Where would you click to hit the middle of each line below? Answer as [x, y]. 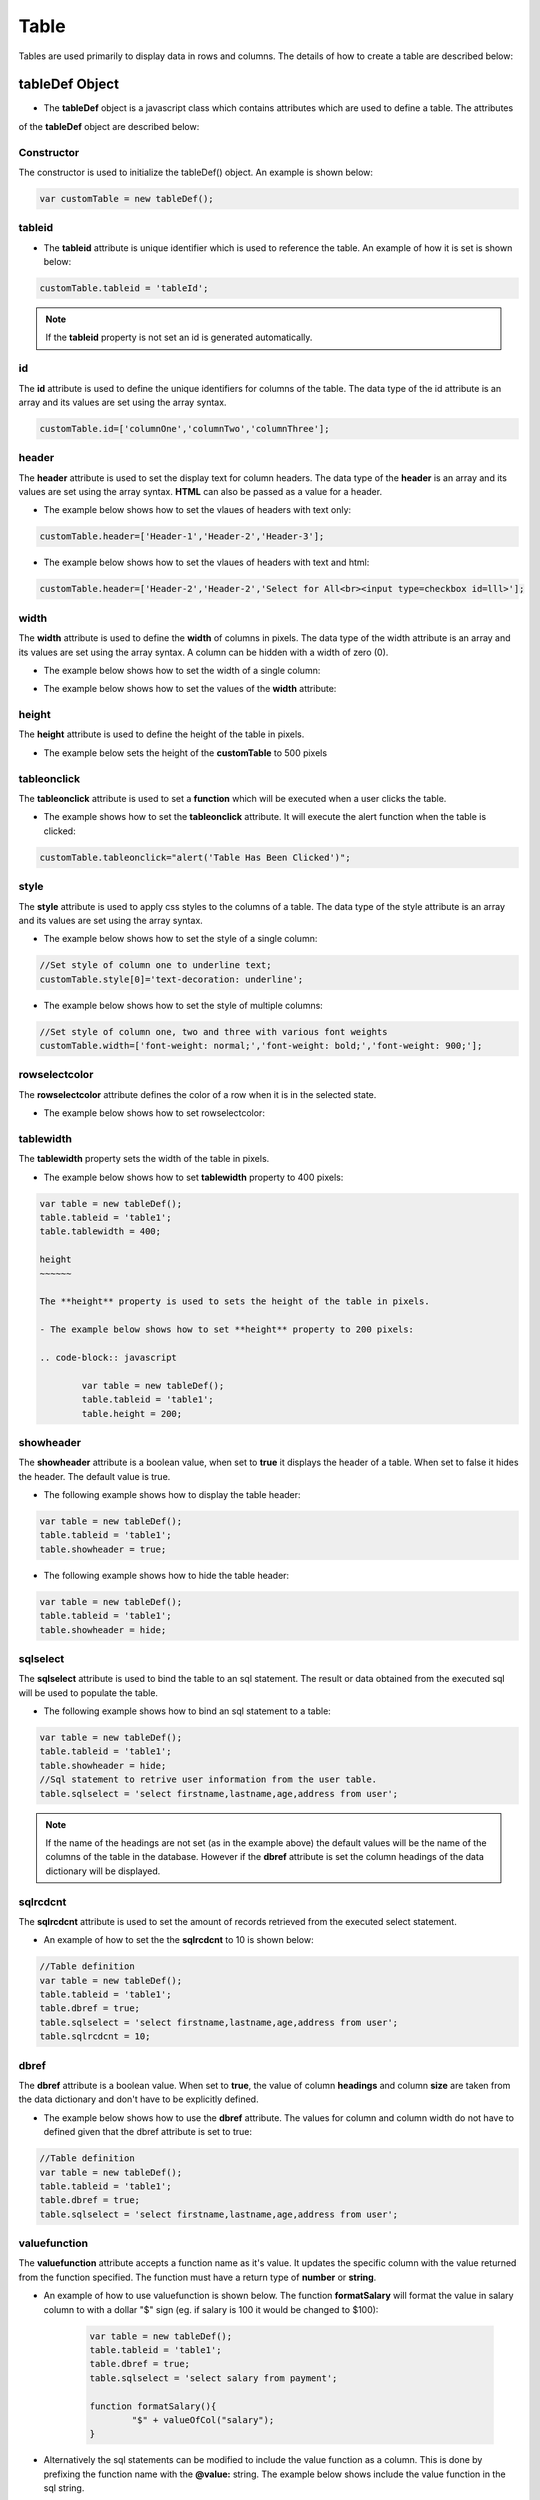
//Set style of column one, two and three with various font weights [213, 1031]
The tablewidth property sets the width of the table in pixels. [144, 1159]
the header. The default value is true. [94, 1476]
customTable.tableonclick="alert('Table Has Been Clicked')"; [195, 857]
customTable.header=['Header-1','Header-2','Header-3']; [182, 536]
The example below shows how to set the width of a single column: [182, 670]
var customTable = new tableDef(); [126, 198]
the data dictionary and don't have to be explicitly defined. [138, 2099]
